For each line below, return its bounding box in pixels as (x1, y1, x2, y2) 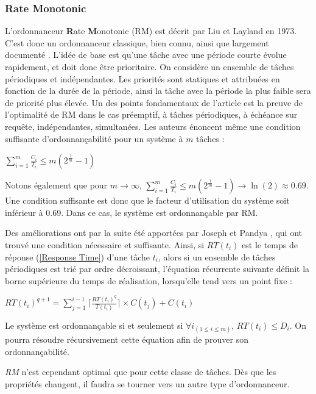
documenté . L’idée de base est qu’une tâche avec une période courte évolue (5, 48, 287, 61)
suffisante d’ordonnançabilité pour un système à (5, 132, 183, 145)
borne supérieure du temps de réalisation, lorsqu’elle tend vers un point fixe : (5, 274, 292, 287)
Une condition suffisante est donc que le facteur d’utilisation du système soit (5, 194, 290, 207)
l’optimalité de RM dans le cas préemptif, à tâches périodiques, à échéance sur (5, 108, 298, 121)
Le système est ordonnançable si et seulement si (5, 318, 183, 331)
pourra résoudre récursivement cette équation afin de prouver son (5, 333, 248, 346)
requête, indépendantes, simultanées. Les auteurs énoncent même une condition (5, 120, 301, 132)
